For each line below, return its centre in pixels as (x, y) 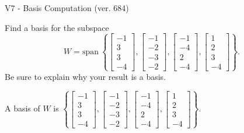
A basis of (22, 108)
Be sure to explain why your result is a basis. (86, 76)
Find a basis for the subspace (57, 27)
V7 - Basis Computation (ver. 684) (67, 8)
